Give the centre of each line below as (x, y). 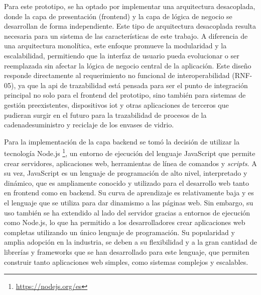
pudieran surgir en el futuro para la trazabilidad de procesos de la (105, 115)
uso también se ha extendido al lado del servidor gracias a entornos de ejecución (127, 212)
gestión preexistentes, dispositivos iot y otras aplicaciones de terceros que (116, 104)
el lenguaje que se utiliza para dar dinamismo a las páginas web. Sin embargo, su (129, 202)
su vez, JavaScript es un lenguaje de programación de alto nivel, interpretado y (126, 173)
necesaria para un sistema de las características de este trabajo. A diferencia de (126, 35)
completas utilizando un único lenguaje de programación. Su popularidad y (119, 232)
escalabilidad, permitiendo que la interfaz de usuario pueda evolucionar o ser (122, 55)
